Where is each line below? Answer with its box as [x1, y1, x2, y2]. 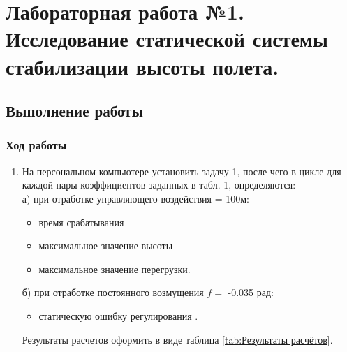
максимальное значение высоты [38, 238, 173, 253]
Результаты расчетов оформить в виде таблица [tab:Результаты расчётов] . [22, 332, 333, 346]
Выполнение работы [6, 100, 143, 122]
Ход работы [6, 136, 67, 154]
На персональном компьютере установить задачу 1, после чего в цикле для [22, 163, 341, 178]
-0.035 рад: [228, 285, 274, 300]
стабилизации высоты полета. [6, 52, 279, 80]
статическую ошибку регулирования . [38, 308, 198, 323]
